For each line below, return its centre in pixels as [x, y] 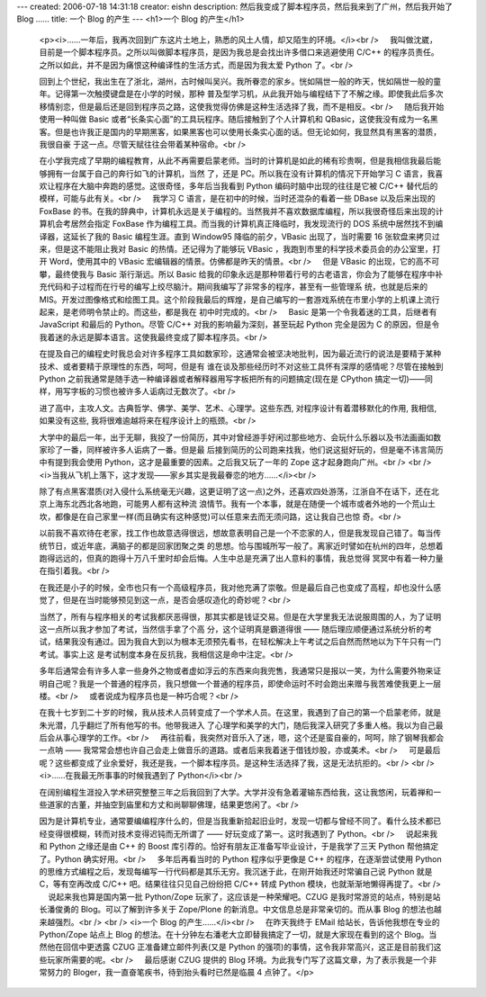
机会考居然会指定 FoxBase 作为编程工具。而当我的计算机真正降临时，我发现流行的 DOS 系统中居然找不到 [241, 224]
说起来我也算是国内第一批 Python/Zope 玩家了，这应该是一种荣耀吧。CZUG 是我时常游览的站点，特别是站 [244, 896]
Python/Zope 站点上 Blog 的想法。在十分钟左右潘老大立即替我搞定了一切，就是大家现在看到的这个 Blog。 [234, 934]
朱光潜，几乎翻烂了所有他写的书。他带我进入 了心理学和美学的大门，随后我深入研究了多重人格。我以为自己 [237, 725]
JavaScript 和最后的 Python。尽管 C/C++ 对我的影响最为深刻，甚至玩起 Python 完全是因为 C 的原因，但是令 [239, 325]
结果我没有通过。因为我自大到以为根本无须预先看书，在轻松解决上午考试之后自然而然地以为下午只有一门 [247, 642]
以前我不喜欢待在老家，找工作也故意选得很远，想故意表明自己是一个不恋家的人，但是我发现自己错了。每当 [236, 533]
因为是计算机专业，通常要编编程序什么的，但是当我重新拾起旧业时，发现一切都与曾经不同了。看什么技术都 [236, 821]
